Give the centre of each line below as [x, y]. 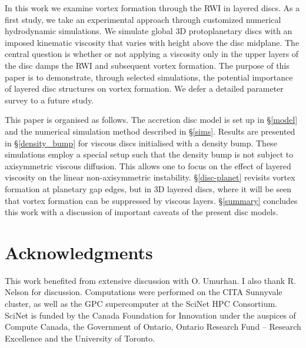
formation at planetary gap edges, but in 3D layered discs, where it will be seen [148, 188]
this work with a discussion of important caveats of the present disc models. [142, 212]
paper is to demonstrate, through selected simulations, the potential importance [149, 77]
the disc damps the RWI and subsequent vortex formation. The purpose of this [147, 65]
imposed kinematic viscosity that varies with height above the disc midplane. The [152, 42]
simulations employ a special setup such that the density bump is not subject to [149, 154]
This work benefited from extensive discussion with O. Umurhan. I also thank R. [151, 280]
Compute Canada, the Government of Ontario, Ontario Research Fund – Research [153, 327]
